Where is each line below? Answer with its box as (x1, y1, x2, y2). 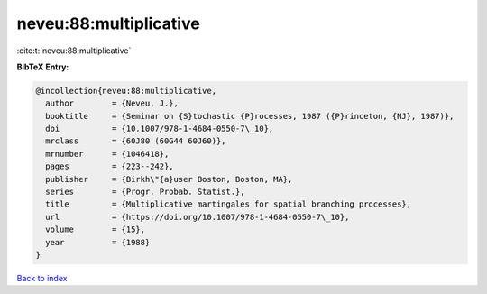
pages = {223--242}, (45, 161, 175, 171)
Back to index (16, 272, 68, 283)
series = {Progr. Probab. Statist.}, (45, 187, 245, 198)
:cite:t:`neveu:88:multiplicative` (16, 45, 132, 56)
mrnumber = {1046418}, (45, 149, 170, 159)
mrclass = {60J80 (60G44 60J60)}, (45, 136, 226, 146)
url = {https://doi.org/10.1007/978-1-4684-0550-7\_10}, (45, 212, 350, 222)
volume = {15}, (45, 225, 146, 234)
